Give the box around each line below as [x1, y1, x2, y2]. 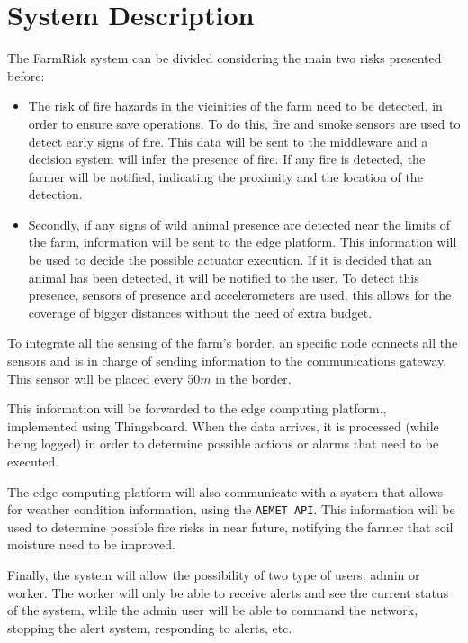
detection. [28, 185, 83, 204]
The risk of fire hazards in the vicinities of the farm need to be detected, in [28, 96, 443, 115]
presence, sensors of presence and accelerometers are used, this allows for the [28, 285, 452, 304]
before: [7, 66, 45, 85]
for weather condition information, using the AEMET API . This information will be [7, 500, 455, 519]
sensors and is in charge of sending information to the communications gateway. [7, 351, 447, 370]
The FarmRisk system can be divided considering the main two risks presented [7, 49, 442, 68]
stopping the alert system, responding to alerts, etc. [7, 618, 292, 637]
